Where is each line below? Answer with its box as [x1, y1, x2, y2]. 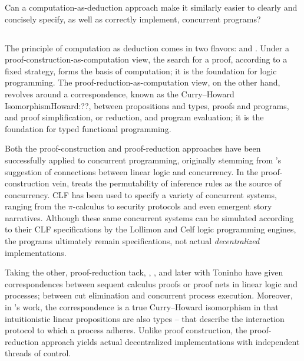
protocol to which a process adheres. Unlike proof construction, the [5, 324, 247, 336]
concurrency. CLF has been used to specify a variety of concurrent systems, [5, 188, 277, 201]
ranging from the [5, 200, 66, 212]
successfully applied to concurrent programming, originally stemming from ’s [5, 153, 282, 166]
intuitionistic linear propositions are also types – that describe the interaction [5, 312, 285, 324]
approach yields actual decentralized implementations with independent [41, 335, 300, 347]
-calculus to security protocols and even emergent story [72, 200, 272, 212]
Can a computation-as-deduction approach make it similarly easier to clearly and [5, 1, 298, 13]
